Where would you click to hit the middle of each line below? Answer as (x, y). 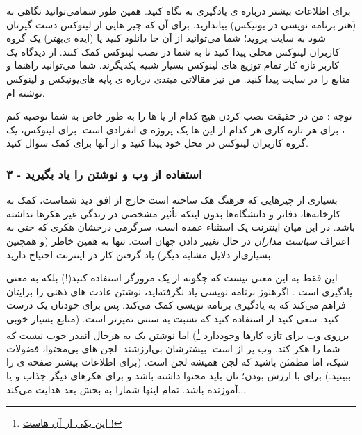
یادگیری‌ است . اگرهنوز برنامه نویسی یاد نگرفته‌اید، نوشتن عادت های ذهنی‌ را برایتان (180, 291)
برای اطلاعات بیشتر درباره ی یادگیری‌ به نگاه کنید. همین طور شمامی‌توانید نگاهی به (179, 10)
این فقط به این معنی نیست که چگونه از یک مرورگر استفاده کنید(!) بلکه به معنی (172, 278)
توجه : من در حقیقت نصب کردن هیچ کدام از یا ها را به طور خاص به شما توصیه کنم (179, 116)
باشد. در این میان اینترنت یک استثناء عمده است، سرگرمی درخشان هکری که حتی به (181, 227)
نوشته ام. (26, 92)
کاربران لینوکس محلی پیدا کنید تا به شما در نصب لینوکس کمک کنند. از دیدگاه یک (173, 51)
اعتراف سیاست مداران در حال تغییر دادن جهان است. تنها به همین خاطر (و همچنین (178, 240)
